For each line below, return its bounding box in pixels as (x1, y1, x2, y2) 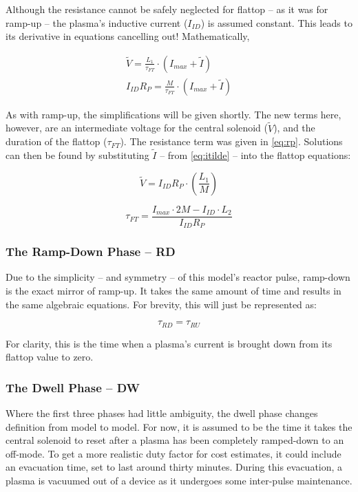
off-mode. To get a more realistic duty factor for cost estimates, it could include (6, 446, 341, 460)
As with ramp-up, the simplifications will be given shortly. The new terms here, (6, 107, 341, 121)
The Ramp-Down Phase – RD (6, 243, 176, 260)
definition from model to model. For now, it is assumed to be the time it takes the (6, 419, 352, 434)
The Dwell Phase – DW (6, 378, 140, 396)
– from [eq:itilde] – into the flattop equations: (160, 148, 351, 162)
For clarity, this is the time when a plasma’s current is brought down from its (6, 336, 333, 350)
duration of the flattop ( (6, 134, 107, 149)
